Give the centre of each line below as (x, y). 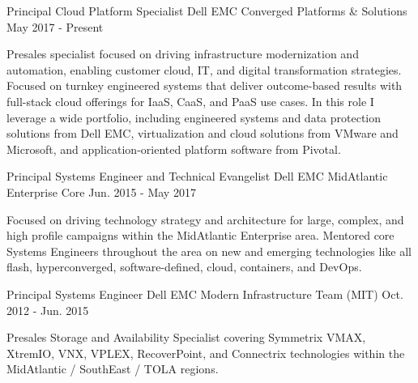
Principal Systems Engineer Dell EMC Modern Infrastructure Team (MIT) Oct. (205, 294)
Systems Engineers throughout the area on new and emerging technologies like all (209, 251)
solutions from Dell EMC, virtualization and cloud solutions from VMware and (203, 133)
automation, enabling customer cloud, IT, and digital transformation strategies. (204, 69)
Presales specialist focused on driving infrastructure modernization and (183, 54)
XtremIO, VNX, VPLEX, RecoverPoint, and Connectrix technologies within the (206, 353)
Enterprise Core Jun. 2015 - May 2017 (101, 191)
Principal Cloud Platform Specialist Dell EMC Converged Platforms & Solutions (207, 11)
